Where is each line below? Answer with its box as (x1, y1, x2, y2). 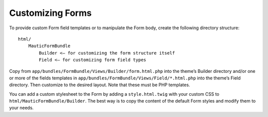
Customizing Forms (9, 7, 92, 18)
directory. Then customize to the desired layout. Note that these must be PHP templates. (9, 82, 191, 88)
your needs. (9, 105, 34, 111)
